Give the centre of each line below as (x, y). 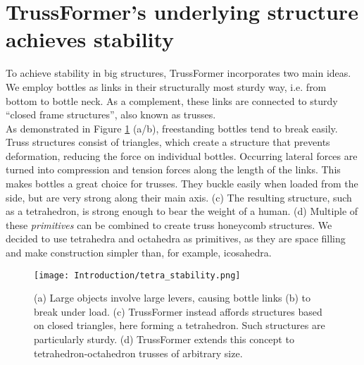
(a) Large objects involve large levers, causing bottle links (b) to (172, 298)
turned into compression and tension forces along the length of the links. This (173, 169)
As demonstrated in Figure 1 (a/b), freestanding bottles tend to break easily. (172, 128)
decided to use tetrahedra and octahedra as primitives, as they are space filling (176, 239)
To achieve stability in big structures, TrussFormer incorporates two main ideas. (178, 73)
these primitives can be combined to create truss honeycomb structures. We (169, 224)
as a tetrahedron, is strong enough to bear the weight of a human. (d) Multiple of (182, 211)
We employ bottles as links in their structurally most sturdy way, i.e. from (166, 86)
